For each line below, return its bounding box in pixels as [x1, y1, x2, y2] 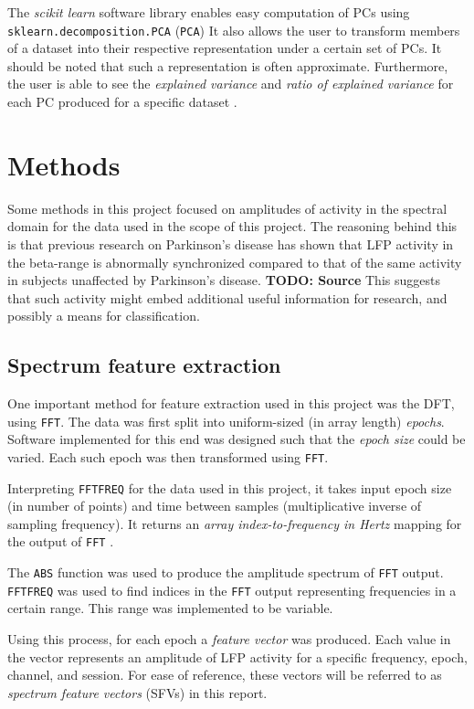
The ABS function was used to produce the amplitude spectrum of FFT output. [7, 563, 444, 582]
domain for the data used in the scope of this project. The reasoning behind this [7, 217, 458, 236]
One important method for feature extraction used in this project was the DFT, [7, 394, 455, 413]
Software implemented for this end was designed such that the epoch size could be [7, 429, 466, 449]
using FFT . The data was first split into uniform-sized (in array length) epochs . [7, 411, 445, 430]
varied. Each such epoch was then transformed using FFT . [7, 447, 329, 466]
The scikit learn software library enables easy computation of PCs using [7, 3, 410, 21]
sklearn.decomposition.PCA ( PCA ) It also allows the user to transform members [7, 20, 460, 39]
